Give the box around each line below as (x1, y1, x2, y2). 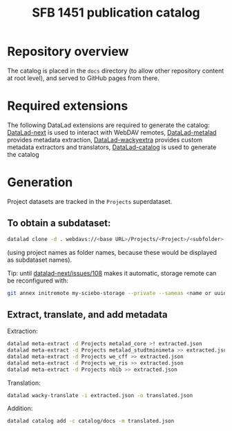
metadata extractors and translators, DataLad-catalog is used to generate (7, 143, 217, 151)
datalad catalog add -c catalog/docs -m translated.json (7, 418, 175, 425)
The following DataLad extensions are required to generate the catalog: (7, 121, 210, 129)
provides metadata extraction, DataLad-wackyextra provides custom (7, 135, 203, 144)
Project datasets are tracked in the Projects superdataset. (7, 197, 173, 205)
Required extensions (7, 98, 128, 114)
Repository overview (7, 44, 129, 59)
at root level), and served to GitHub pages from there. (7, 74, 160, 82)
